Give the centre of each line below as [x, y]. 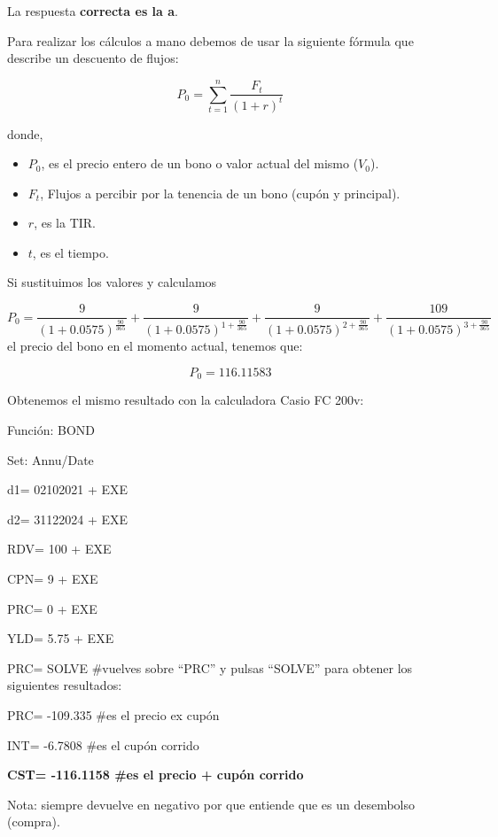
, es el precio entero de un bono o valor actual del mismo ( [200, 163]
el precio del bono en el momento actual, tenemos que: [155, 346]
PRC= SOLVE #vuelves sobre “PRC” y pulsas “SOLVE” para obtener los [210, 667]
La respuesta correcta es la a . [93, 11]
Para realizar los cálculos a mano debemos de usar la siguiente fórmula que [210, 40]
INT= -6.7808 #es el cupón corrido [103, 744]
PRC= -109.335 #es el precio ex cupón [113, 714]
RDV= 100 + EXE [59, 549]
